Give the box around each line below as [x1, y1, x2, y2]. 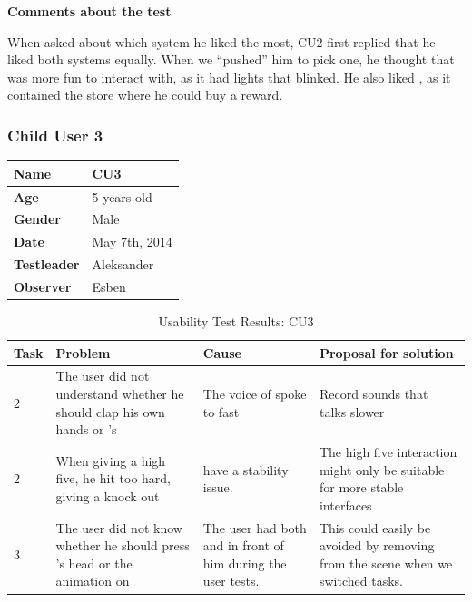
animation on [55, 571, 130, 590]
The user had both [202, 518, 307, 537]
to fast [202, 402, 240, 421]
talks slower [319, 402, 385, 421]
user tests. [202, 571, 260, 590]
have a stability [202, 460, 289, 479]
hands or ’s [55, 420, 117, 439]
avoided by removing [319, 536, 435, 555]
